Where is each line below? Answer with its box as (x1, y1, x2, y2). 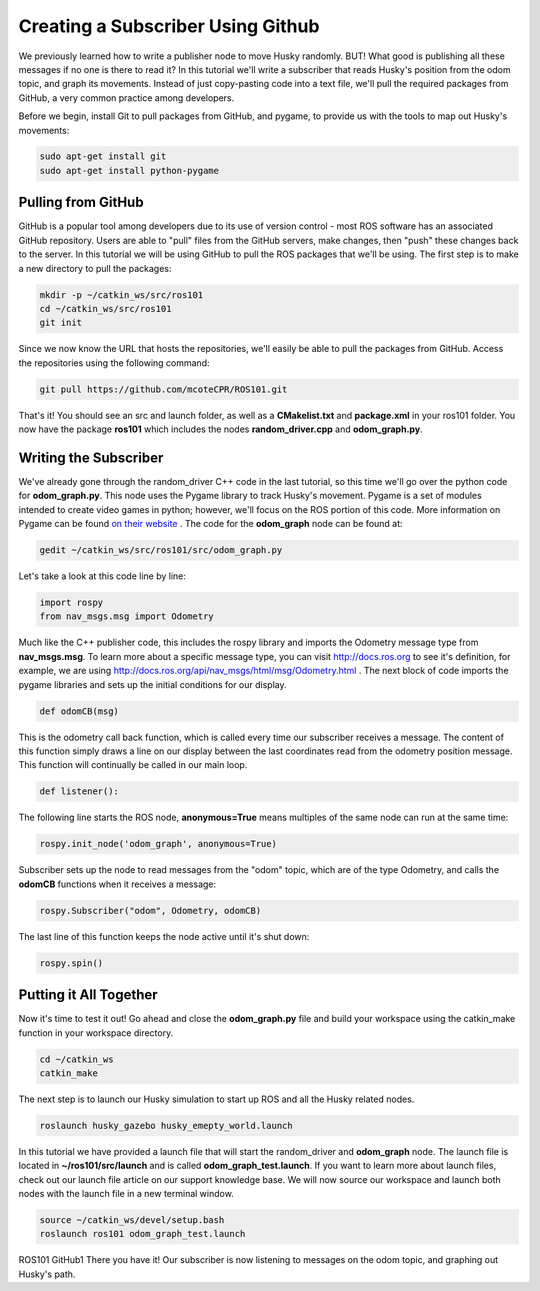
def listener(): (39, 786, 120, 797)
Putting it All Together (18, 986, 159, 1004)
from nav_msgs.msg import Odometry (39, 611, 214, 622)
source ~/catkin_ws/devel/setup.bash (39, 1215, 225, 1226)
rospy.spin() (39, 957, 104, 969)
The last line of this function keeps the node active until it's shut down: (18, 930, 310, 942)
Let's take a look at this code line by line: (18, 570, 187, 582)
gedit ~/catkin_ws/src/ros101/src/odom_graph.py (39, 545, 283, 556)
